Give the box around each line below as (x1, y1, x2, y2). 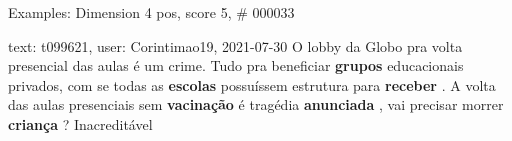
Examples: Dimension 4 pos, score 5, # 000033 (8, 2, 295, 22)
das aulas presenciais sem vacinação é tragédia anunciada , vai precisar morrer (8, 94, 504, 115)
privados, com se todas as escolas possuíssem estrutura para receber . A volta (8, 74, 496, 95)
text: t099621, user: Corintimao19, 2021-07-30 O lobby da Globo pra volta (8, 35, 463, 56)
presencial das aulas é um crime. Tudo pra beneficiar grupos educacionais (8, 55, 464, 76)
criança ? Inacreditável (8, 113, 153, 134)
